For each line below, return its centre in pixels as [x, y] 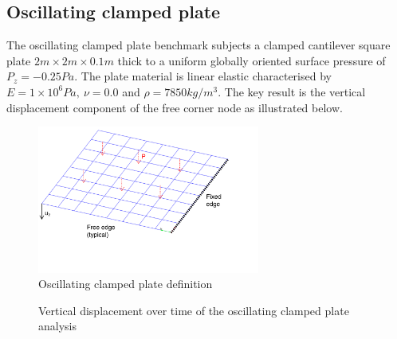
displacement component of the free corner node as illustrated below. [175, 107]
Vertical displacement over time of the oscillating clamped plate [194, 310]
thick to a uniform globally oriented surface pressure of [252, 60]
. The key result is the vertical [292, 91]
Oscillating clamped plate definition [126, 284]
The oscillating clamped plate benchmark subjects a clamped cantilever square [198, 45]
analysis [57, 326]
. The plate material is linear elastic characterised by [203, 76]
